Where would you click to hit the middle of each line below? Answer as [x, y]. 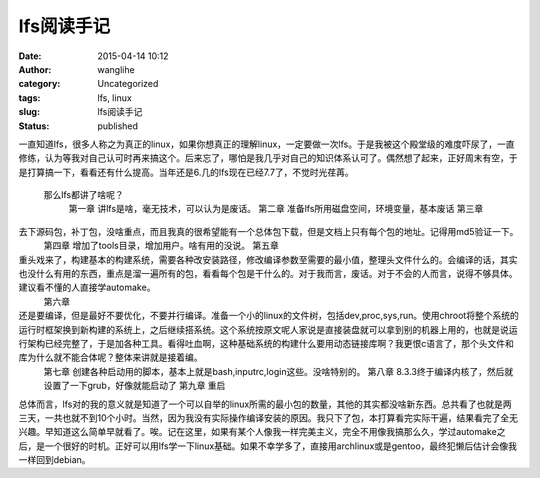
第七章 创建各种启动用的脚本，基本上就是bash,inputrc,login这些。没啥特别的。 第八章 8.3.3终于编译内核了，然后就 [278, 371]
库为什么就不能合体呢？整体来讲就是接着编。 [110, 357]
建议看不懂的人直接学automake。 [87, 287]
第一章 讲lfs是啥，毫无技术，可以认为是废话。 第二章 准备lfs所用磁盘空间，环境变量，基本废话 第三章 [276, 209]
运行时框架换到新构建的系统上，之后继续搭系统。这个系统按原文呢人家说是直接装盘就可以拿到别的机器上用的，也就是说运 [268, 329]
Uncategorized [128, 84]
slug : [29, 112]
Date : [30, 56]
